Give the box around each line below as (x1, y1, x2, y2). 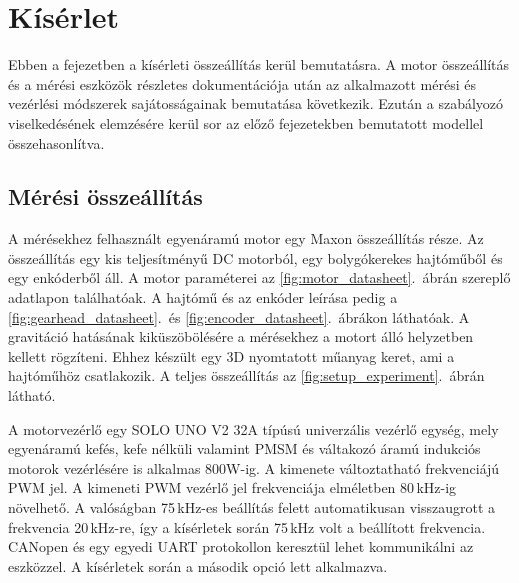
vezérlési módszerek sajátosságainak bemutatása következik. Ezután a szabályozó (8, 93, 504, 114)
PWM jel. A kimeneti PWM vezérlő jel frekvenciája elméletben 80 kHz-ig (8, 477, 457, 498)
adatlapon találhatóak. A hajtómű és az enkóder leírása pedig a (8, 287, 398, 308)
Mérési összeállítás (8, 181, 203, 212)
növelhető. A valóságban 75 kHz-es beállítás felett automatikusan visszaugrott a (8, 497, 495, 518)
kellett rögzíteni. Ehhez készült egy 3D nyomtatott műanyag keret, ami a (8, 345, 455, 366)
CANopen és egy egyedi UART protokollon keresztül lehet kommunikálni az (8, 536, 474, 557)
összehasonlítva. (8, 132, 105, 153)
